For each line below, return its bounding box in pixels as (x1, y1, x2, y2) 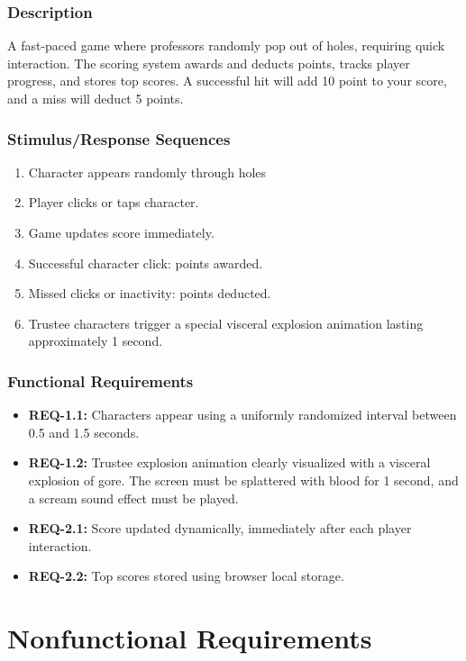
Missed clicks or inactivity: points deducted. (28, 284, 271, 303)
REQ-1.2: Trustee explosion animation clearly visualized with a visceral (28, 453, 431, 472)
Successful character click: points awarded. (28, 253, 263, 272)
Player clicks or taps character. (28, 193, 199, 212)
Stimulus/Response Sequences (7, 127, 231, 149)
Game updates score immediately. (28, 223, 215, 241)
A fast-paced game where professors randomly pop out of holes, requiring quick (7, 36, 445, 55)
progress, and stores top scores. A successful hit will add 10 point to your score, (7, 71, 447, 90)
